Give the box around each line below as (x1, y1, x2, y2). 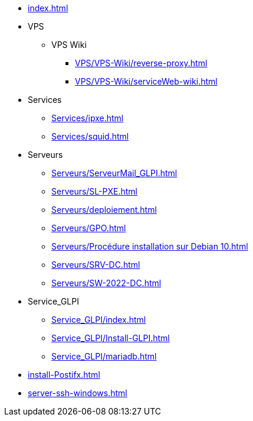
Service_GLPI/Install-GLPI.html (51, 333, 170, 343)
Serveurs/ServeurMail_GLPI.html (51, 168, 178, 178)
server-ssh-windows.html (28, 388, 127, 398)
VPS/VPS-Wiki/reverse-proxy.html (75, 58, 208, 68)
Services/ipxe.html (51, 113, 124, 123)
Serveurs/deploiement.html (51, 205, 157, 215)
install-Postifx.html (28, 370, 100, 380)
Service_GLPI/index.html (51, 315, 146, 325)
